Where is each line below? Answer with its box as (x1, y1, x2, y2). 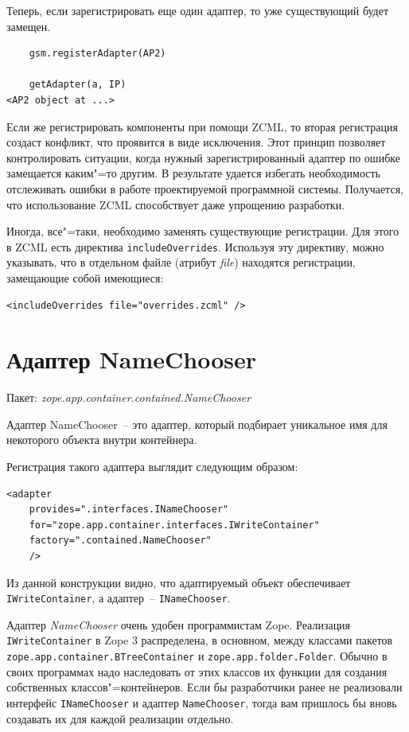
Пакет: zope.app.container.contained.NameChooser (6, 389, 251, 406)
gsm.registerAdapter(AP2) (29, 48, 166, 60)
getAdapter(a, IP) (29, 79, 127, 91)
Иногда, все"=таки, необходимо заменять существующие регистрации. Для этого (6, 223, 399, 239)
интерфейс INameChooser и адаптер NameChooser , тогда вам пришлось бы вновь (6, 694, 397, 711)
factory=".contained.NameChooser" (29, 535, 212, 547)
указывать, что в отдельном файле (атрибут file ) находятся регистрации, (6, 254, 356, 271)
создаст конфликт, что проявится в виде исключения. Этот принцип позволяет (6, 134, 386, 150)
